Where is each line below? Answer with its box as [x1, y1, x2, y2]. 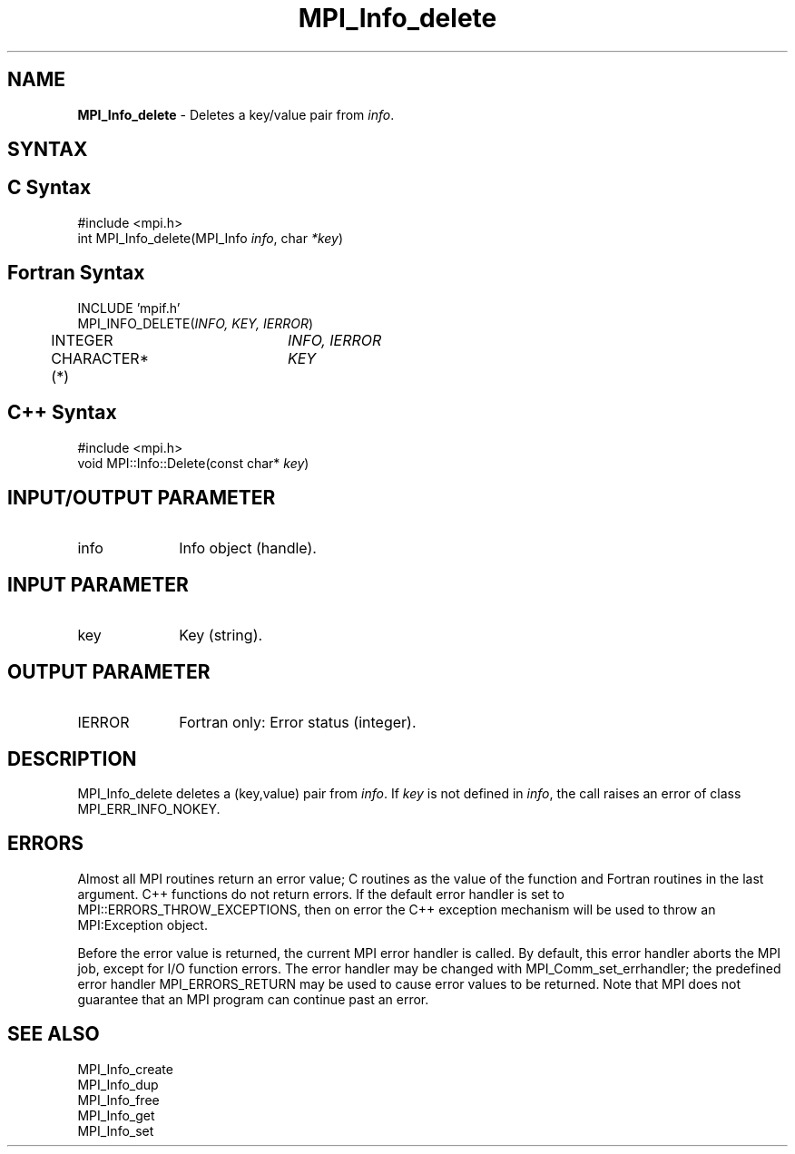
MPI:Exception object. [77, 916, 208, 933]
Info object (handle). [179, 539, 317, 558]
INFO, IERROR [287, 330, 382, 349]
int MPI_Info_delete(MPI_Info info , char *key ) [77, 230, 344, 246]
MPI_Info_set [77, 1122, 154, 1139]
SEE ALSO [7, 1022, 100, 1046]
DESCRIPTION [7, 747, 137, 770]
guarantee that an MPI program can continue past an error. [77, 991, 429, 1007]
